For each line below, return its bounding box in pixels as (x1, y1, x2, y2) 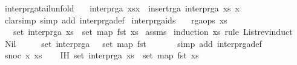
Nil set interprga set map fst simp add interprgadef (4, 37, 262, 49)
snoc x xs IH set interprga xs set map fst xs (4, 49, 199, 61)
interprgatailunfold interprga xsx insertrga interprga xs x (4, 2, 240, 14)
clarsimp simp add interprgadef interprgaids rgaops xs (4, 13, 227, 26)
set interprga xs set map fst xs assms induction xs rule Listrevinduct (13, 25, 293, 38)
